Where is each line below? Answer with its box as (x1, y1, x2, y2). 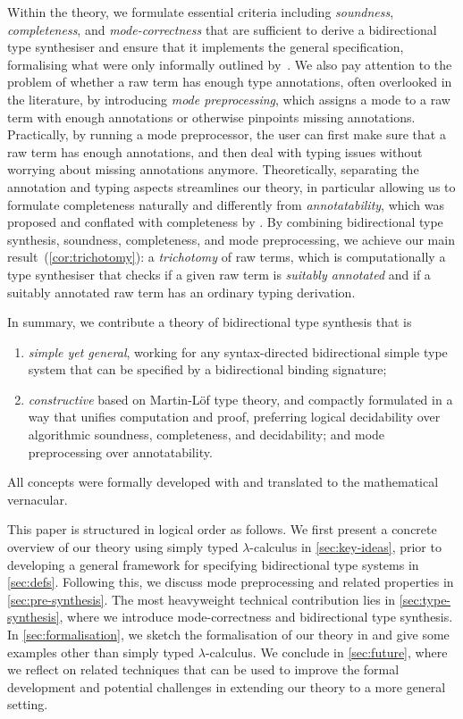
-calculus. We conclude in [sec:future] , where (205, 642, 448, 661)
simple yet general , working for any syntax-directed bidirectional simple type (28, 342, 448, 361)
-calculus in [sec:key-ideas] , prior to (249, 538, 442, 556)
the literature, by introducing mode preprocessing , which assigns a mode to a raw (7, 89, 450, 108)
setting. (7, 695, 48, 714)
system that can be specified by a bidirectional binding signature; (28, 360, 387, 379)
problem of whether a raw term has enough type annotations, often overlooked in (7, 72, 452, 91)
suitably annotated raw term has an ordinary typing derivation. (7, 282, 356, 301)
